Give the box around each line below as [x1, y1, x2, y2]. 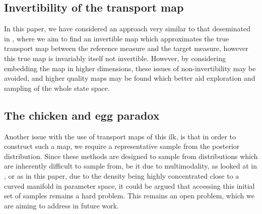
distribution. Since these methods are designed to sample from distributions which [4, 150, 258, 161]
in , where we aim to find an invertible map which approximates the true [4, 33, 229, 43]
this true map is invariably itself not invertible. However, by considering [4, 52, 226, 63]
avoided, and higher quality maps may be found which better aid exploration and [4, 73, 255, 83]
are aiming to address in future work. [4, 200, 119, 210]
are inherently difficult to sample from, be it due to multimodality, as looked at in [4, 161, 257, 171]
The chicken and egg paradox [4, 107, 160, 123]
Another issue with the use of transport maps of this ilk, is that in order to [4, 131, 236, 141]
